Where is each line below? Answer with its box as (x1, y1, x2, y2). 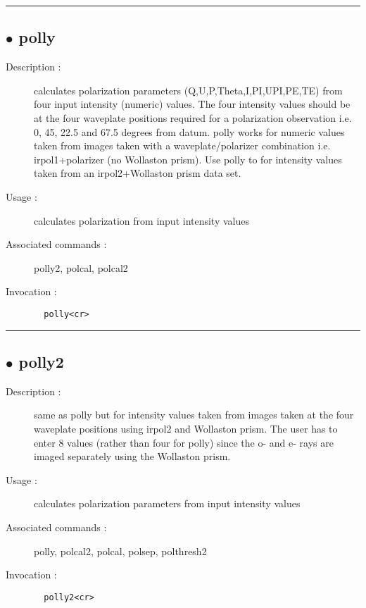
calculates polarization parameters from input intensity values (34, 496, 301, 511)
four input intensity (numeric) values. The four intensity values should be (34, 97, 351, 111)
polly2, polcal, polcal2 (34, 260, 128, 275)
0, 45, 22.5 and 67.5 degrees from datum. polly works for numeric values (34, 124, 345, 139)
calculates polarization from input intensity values (34, 213, 249, 228)
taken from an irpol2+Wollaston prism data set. (34, 166, 241, 180)
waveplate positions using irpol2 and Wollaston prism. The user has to (34, 421, 338, 435)
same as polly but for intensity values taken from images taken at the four (34, 407, 354, 422)
